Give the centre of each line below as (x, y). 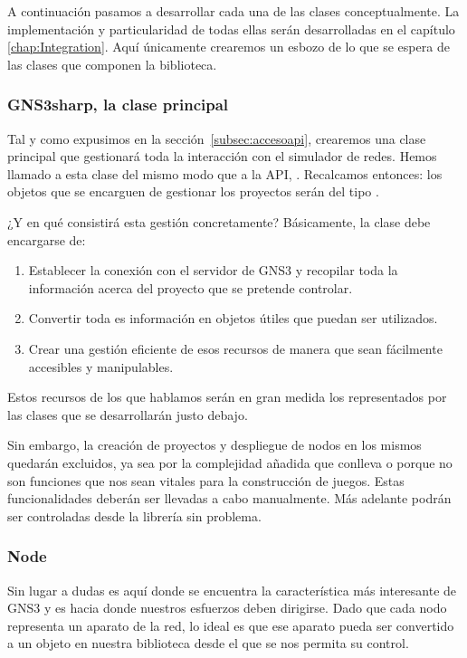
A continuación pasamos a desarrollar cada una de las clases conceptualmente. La (233, 11)
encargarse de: (47, 239)
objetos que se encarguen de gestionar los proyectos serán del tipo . (193, 191)
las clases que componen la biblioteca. (112, 64)
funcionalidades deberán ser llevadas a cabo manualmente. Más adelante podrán (229, 498)
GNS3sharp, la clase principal (118, 105)
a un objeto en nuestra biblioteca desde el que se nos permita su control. (208, 643)
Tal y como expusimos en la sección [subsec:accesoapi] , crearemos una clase (217, 138)
